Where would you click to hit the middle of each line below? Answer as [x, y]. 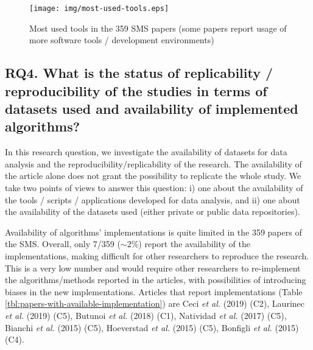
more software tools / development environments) [122, 40]
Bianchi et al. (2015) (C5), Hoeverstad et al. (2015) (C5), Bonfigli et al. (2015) [152, 327]
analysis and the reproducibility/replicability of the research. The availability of [153, 163]
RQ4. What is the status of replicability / [139, 73]
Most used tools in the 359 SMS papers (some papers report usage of [158, 28]
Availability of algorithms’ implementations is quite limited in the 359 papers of [153, 232]
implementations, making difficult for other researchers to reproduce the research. [157, 255]
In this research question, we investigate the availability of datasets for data [146, 152]
